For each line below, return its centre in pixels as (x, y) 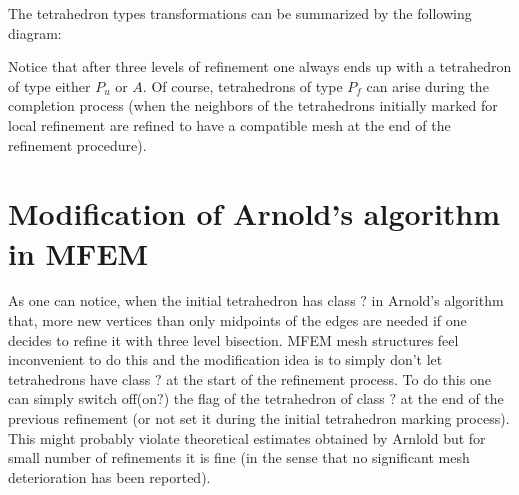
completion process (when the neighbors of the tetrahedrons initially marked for (253, 105)
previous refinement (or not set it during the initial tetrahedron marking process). (259, 418)
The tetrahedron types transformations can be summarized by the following (240, 13)
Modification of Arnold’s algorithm (254, 213)
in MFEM (78, 252)
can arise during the (427, 85)
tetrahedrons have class (79, 378)
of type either (49, 85)
